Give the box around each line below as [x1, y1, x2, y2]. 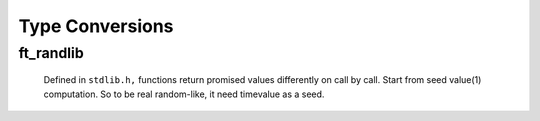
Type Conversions [18, 15, 174, 37]
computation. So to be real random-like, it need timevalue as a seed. [43, 88, 325, 100]
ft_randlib [18, 44, 84, 62]
